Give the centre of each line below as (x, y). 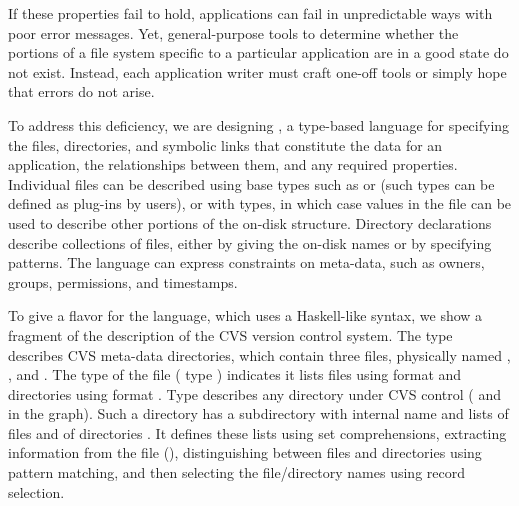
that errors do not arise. (81, 91)
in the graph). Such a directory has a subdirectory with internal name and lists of (258, 413)
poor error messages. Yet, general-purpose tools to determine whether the (233, 32)
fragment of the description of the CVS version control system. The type (230, 334)
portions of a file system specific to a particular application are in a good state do (258, 52)
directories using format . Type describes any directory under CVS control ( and (254, 393)
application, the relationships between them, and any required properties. (233, 164)
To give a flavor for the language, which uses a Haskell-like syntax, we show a (245, 315)
